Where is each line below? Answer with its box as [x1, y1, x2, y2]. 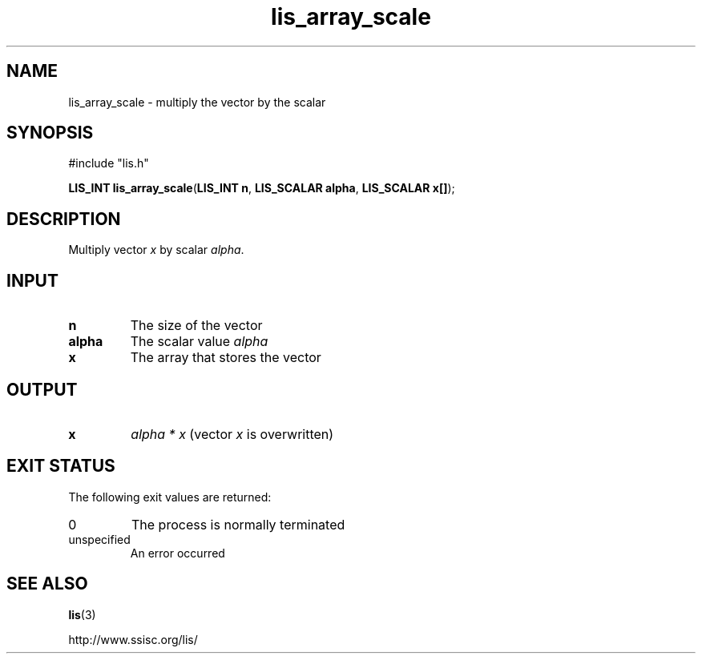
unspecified [68, 532, 131, 546]
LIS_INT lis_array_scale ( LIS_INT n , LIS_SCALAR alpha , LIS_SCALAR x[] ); [68, 181, 455, 195]
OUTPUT [6, 379, 78, 400]
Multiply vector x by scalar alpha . [68, 243, 244, 257]
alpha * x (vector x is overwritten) [131, 425, 334, 442]
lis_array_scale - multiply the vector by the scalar [68, 95, 326, 109]
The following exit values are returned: [68, 489, 272, 504]
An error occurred [130, 545, 225, 560]
